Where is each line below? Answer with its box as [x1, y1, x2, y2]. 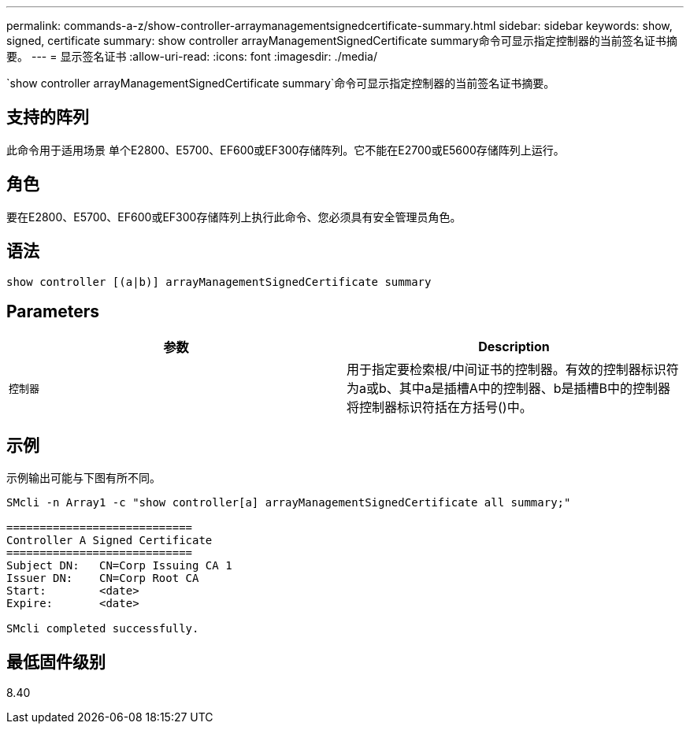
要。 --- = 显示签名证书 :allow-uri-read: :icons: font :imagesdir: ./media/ [6, 50, 377, 63]
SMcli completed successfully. [6, 622, 199, 636]
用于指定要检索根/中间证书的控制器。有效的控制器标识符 [347, 361, 679, 378]
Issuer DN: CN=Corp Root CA [6, 572, 199, 585]
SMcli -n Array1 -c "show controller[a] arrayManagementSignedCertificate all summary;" [6, 496, 571, 510]
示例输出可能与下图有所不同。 [6, 471, 161, 485]
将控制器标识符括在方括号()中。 [347, 399, 532, 416]
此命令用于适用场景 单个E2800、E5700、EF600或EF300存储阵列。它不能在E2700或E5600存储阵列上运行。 [6, 143, 565, 157]
